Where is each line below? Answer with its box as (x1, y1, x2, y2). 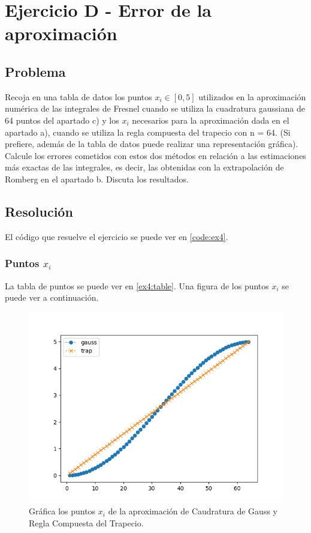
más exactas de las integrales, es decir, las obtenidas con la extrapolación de (5, 161, 284, 173)
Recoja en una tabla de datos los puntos (5, 90, 152, 103)
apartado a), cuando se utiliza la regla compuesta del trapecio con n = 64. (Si (5, 125, 291, 138)
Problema (5, 62, 66, 80)
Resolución (5, 202, 73, 220)
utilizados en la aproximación (198, 90, 306, 103)
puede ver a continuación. (5, 291, 99, 304)
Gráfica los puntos (29, 505, 96, 517)
